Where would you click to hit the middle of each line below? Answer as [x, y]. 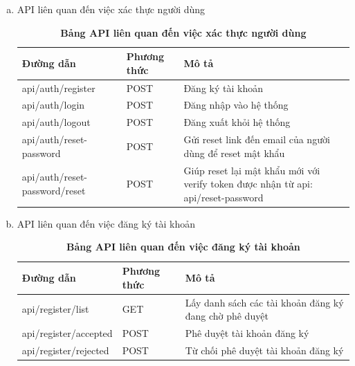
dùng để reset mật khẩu [234, 153]
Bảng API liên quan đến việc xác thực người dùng [183, 32]
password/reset [54, 190]
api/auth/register [58, 88]
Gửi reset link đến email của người [257, 139]
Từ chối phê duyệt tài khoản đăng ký [264, 350]
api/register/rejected [65, 350]
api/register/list [55, 309]
